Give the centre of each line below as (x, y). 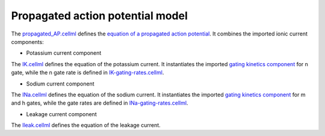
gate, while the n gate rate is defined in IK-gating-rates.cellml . (88, 73)
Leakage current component (61, 114)
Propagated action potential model (99, 16)
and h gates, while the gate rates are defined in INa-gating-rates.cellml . (100, 103)
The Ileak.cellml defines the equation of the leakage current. (86, 125)
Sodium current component (60, 84)
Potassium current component (64, 53)
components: (28, 42)
